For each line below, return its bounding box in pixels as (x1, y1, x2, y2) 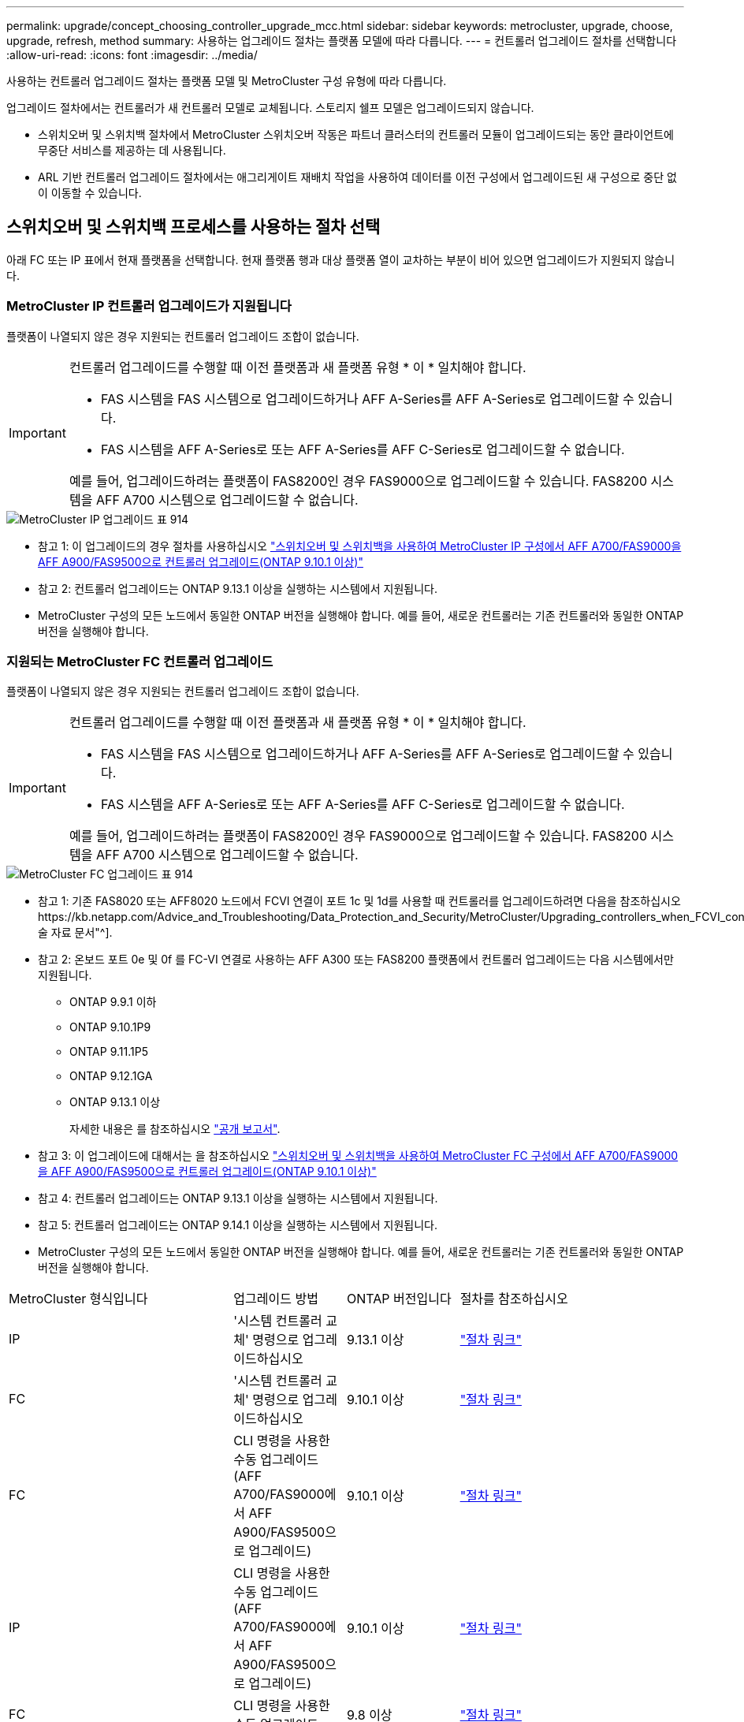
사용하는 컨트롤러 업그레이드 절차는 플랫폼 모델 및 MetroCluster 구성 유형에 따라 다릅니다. (6, 74, 447, 88)
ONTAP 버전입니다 (346, 1291, 452, 1307)
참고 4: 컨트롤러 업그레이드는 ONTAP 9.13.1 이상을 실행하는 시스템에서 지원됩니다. (38, 1191, 438, 1206)
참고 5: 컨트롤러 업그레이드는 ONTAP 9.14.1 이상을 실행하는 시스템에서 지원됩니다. (38, 1218, 437, 1232)
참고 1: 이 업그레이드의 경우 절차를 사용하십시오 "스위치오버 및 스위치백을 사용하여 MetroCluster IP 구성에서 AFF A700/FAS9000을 (38, 539, 682, 553)
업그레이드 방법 (233, 1291, 318, 1307)
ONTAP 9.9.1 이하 (69, 995, 157, 1009)
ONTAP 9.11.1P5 (69, 1045, 148, 1059)
